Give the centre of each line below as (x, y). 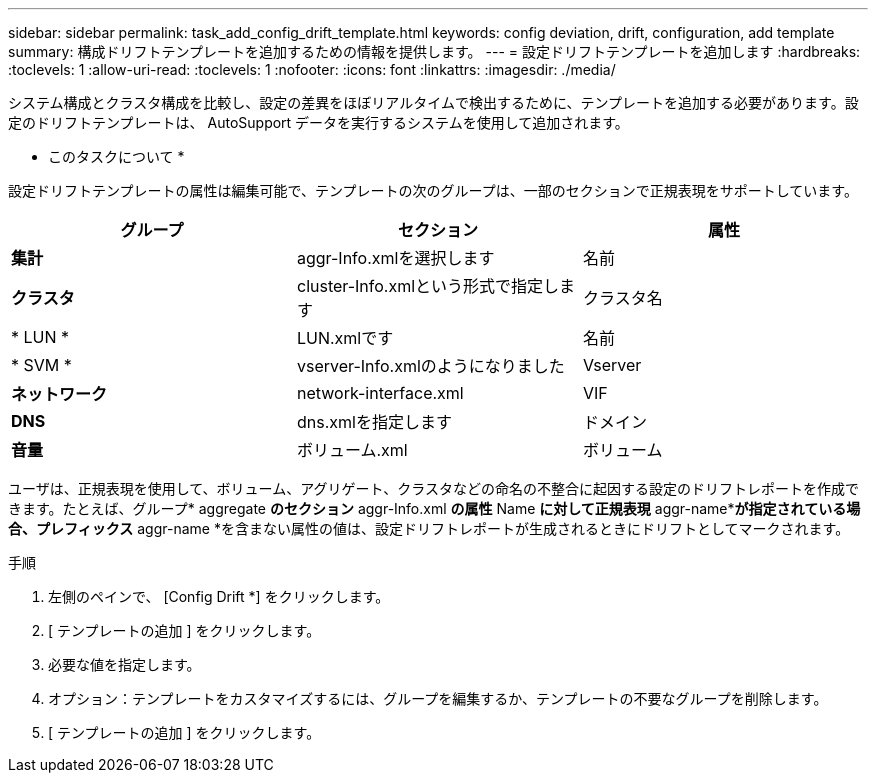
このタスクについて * (116, 156)
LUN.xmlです (345, 338)
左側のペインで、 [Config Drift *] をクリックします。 (219, 596)
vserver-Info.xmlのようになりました (430, 366)
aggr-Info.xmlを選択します (395, 258)
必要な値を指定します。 (124, 664)
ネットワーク (59, 394)
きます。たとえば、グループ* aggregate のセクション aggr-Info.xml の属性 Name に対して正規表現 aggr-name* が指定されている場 (434, 508)
